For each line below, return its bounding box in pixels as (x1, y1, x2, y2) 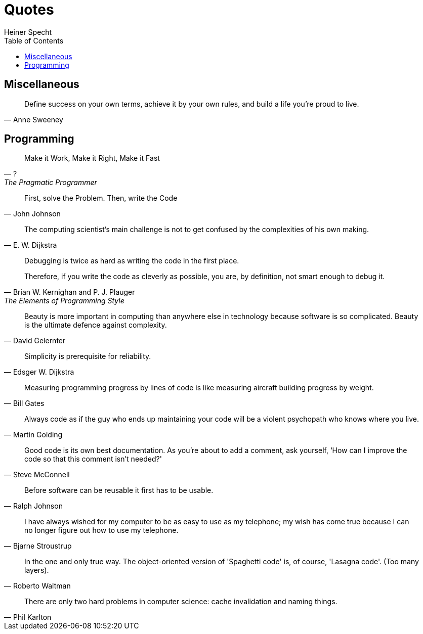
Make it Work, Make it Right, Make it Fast (24, 154, 160, 163)
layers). (24, 566, 49, 575)
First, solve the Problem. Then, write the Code (24, 194, 178, 203)
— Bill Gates (4, 399, 45, 408)
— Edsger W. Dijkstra (4, 368, 74, 377)
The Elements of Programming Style (4, 296, 124, 305)
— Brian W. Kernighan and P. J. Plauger (4, 288, 135, 297)
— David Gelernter (4, 336, 66, 345)
